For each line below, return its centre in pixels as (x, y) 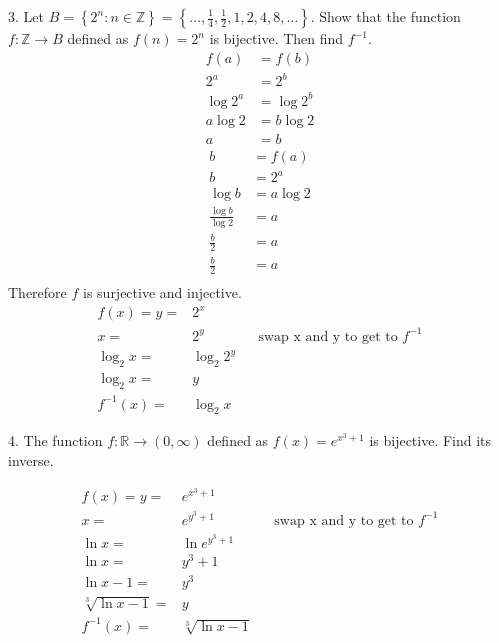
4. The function (55, 440)
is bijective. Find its (430, 440)
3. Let (26, 16)
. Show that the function (385, 16)
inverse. (31, 460)
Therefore (37, 292)
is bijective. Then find (276, 38)
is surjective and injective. (162, 292)
